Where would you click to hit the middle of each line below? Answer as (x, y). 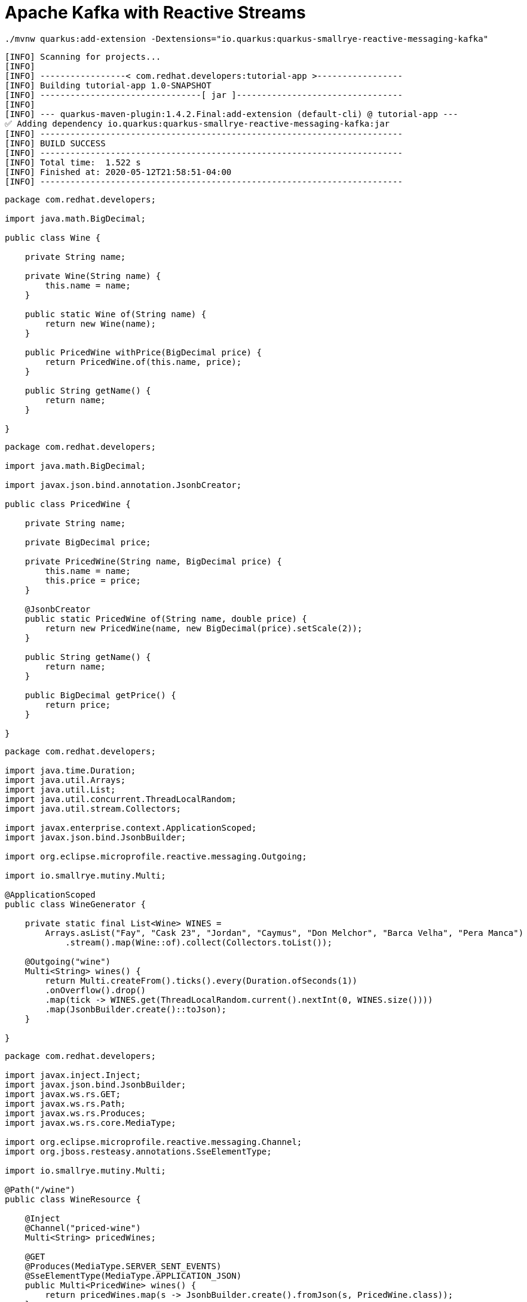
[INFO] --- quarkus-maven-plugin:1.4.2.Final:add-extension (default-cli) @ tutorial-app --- (232, 114)
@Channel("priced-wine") (83, 1228)
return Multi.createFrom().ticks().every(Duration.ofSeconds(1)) (201, 980)
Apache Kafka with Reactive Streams (155, 13)
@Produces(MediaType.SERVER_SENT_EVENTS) (123, 1266)
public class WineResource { (73, 1199)
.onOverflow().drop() (96, 990)
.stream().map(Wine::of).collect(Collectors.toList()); (199, 942)
